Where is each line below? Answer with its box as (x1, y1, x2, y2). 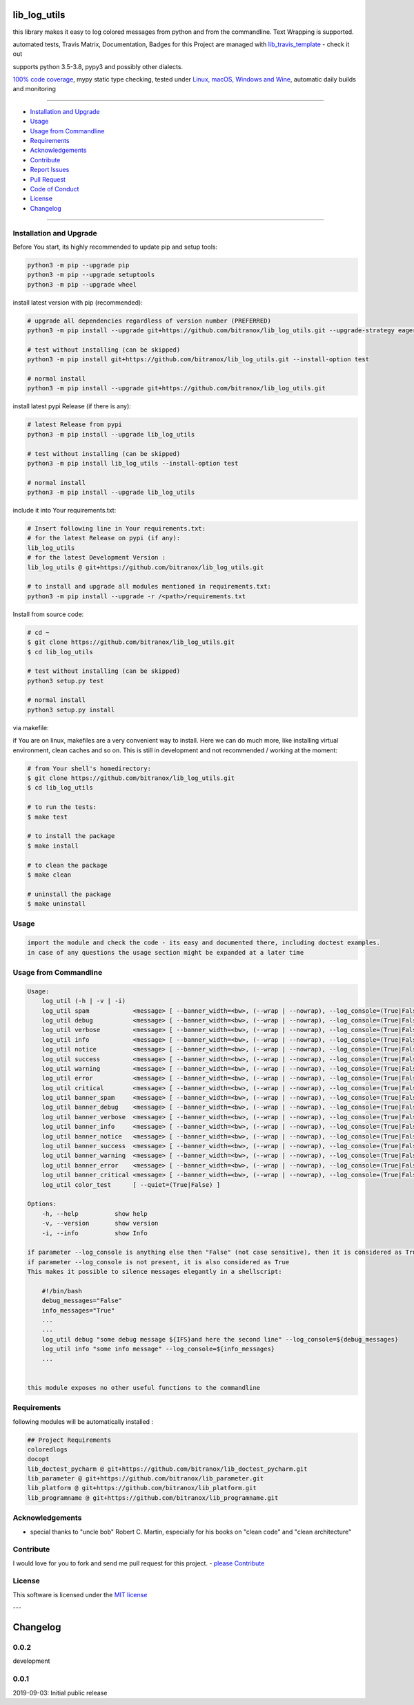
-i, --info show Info (41, 1229, 148, 1237)
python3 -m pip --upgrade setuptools (27, 271, 155, 279)
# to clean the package (27, 861, 108, 869)
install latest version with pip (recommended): (12, 298, 143, 307)
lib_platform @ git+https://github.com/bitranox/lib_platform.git (27, 1484, 257, 1492)
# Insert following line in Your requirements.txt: (27, 525, 206, 533)
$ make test (27, 812, 68, 821)
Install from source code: (12, 610, 84, 618)
